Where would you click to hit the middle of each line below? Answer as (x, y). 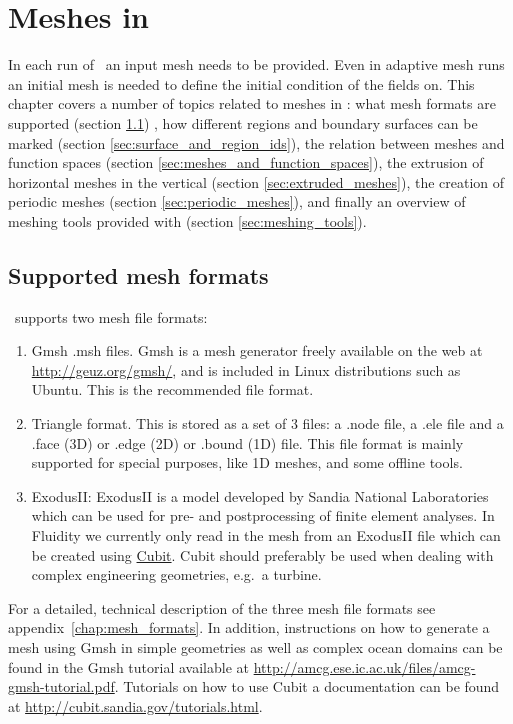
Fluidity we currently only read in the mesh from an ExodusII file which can (266, 535)
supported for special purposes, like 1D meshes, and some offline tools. (247, 462)
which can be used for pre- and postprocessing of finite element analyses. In (263, 515)
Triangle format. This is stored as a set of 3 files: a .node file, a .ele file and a (267, 423)
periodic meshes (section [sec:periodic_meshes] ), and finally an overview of (237, 201)
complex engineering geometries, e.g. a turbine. (176, 574)
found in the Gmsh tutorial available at (128, 666)
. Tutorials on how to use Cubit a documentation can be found (307, 686)
